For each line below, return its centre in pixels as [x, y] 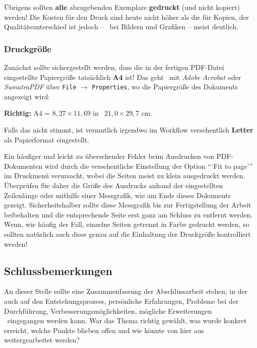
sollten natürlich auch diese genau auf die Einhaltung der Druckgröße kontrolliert [128, 234]
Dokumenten [23, 166]
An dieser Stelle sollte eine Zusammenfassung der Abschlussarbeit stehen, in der [126, 291]
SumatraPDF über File [40, 87]
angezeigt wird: [27, 96]
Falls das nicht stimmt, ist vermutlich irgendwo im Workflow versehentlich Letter [129, 130]
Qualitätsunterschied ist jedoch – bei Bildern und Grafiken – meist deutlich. [121, 27]
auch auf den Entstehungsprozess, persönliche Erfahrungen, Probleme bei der [121, 301]
